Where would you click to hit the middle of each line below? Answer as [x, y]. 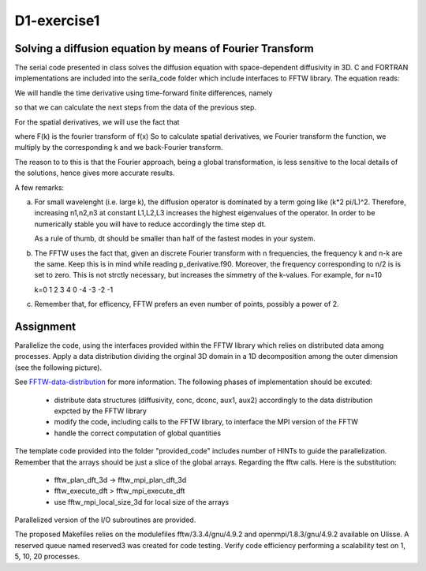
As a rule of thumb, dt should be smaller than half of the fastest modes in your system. [175, 239]
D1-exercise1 [57, 21]
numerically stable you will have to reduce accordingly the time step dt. [150, 224]
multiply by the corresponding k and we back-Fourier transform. [119, 147]
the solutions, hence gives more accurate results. [95, 173]
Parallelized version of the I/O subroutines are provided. [105, 520]
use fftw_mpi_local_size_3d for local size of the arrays [142, 502]
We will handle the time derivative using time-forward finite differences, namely [144, 93]
